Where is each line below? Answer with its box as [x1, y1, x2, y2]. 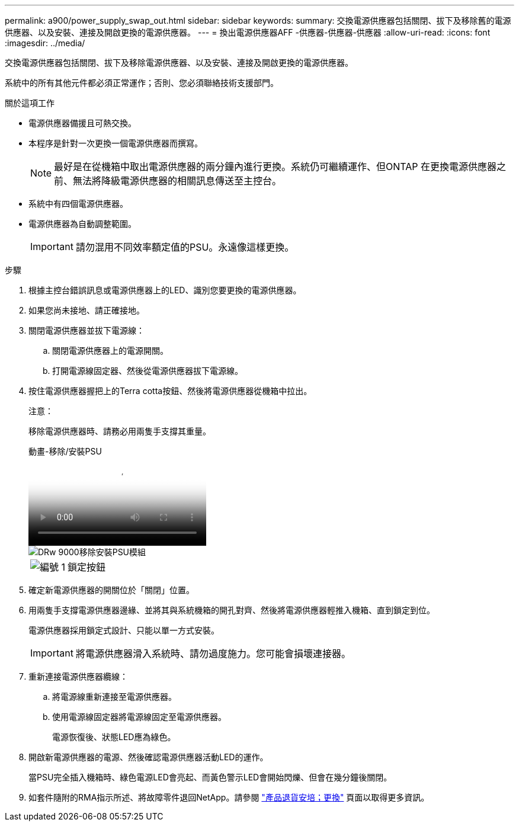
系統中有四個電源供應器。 [28, 199, 128, 209]
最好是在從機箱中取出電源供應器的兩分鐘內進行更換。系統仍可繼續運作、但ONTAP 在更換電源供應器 [54, 161, 497, 172]
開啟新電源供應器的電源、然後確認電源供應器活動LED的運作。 [28, 752, 268, 762]
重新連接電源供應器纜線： [28, 671, 128, 681]
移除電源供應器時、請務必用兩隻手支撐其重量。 [28, 426, 211, 436]
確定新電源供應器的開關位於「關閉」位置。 [28, 585, 194, 595]
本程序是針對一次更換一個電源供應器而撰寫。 [28, 138, 203, 148]
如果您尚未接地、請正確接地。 [28, 305, 145, 315]
